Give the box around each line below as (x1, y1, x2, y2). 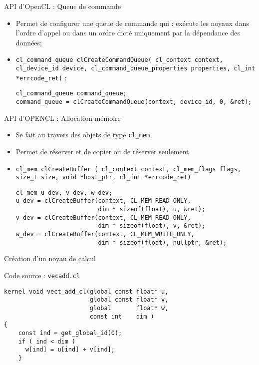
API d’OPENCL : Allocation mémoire (4, 112, 121, 123)
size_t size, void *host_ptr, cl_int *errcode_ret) (15, 174, 191, 181)
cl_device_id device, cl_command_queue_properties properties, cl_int (15, 65, 256, 72)
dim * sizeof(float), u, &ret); (98, 206, 206, 213)
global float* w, (89, 304, 169, 312)
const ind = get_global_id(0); (18, 329, 122, 337)
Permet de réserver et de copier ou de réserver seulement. (15, 146, 191, 156)
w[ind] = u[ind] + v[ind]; (25, 346, 115, 354)
